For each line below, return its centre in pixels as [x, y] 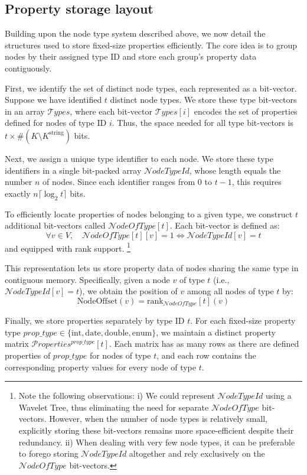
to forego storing [48, 453]
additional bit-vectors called [55, 225]
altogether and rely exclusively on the [197, 453]
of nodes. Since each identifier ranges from [119, 182]
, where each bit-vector [111, 111]
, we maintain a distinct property [216, 332]
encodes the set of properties [246, 111]
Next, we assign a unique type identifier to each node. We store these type [139, 158]
